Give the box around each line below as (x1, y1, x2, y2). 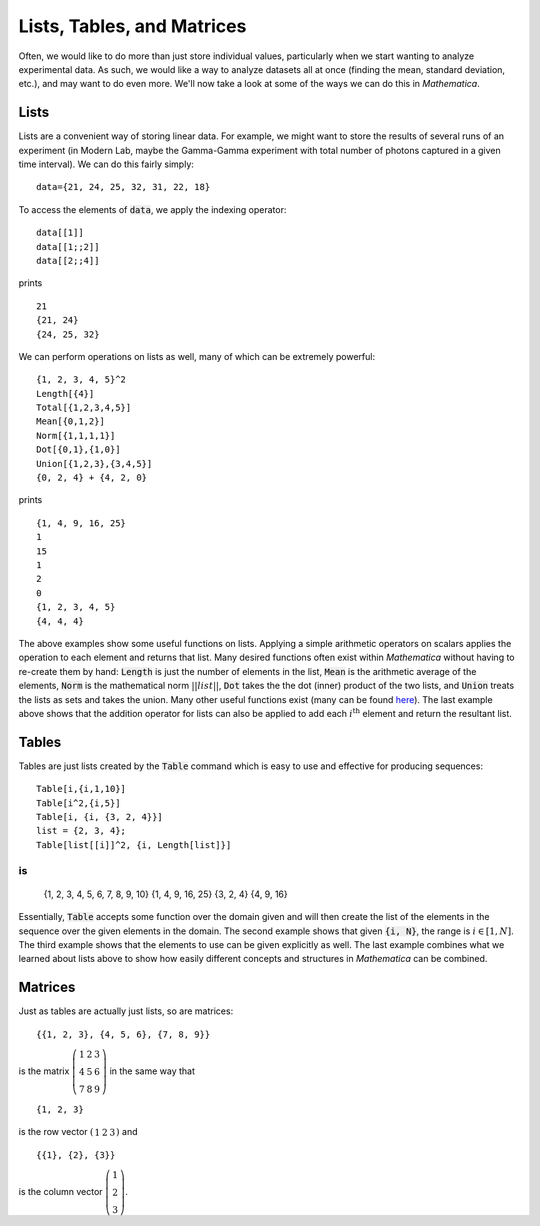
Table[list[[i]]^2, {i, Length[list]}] (36, 839, 232, 850)
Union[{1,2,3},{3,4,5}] (36, 458, 153, 469)
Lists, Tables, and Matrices (18, 15, 247, 37)
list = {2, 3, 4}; (36, 825, 127, 837)
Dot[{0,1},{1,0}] (36, 444, 121, 455)
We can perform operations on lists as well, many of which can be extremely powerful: (18, 350, 375, 362)
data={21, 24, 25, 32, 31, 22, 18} (36, 181, 211, 193)
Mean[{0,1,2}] (36, 416, 105, 427)
